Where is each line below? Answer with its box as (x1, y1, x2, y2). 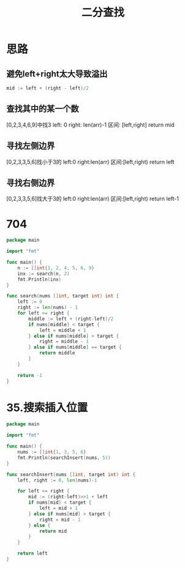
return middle (39, 350, 75, 356)
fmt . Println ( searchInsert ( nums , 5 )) (17, 454, 111, 461)
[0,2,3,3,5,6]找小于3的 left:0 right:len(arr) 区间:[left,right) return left (6, 158, 175, 165)
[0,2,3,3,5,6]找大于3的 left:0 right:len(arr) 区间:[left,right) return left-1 (6, 195, 179, 203)
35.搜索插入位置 (6, 400, 88, 414)
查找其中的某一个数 (6, 103, 79, 114)
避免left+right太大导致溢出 (6, 69, 108, 79)
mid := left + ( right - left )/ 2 (6, 85, 89, 91)
